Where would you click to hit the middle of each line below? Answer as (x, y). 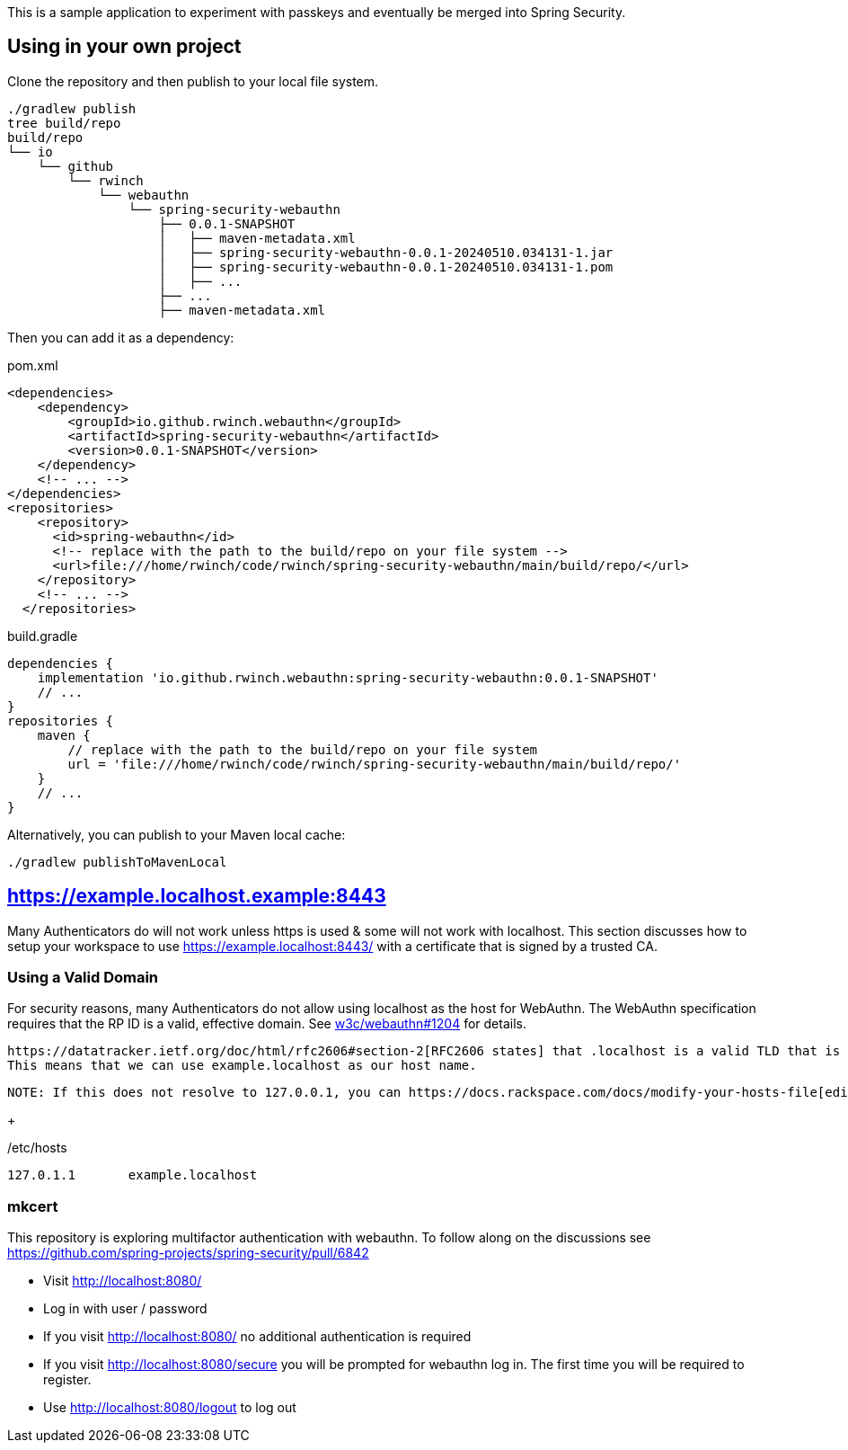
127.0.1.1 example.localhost (132, 1175)
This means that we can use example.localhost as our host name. (242, 1066)
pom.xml (33, 365)
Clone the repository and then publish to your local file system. (193, 81)
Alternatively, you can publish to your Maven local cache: (177, 834)
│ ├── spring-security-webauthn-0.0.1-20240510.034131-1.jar (386, 252)
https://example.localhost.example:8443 (197, 896)
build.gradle (43, 636)
